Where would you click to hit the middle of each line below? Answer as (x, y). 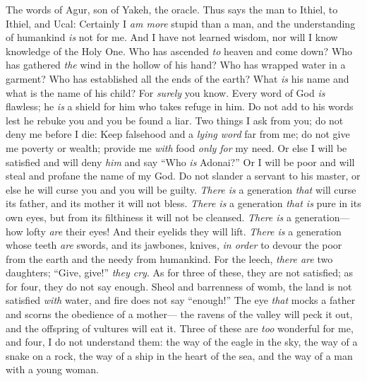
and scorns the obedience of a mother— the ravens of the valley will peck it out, (179, 314)
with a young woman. (52, 369)
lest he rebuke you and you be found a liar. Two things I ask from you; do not (175, 120)
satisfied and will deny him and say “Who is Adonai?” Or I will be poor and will (180, 162)
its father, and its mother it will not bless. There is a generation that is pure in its (183, 203)
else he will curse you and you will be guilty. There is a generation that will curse (181, 189)
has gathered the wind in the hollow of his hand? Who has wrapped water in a (176, 65)
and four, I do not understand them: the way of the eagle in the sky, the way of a (182, 342)
